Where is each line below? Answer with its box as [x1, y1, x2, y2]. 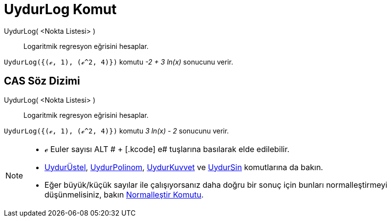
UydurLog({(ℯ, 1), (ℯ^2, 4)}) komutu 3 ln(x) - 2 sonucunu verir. [4, 126, 229, 135]
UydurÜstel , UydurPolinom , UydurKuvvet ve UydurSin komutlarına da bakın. [44, 162, 323, 172]
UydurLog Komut [4, 1, 117, 18]
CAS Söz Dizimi [4, 75, 80, 88]
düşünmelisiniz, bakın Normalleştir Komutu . [44, 189, 204, 199]
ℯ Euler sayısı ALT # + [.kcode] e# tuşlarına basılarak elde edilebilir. [44, 144, 290, 154]
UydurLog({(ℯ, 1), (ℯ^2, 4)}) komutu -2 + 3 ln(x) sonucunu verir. [4, 57, 233, 66]
